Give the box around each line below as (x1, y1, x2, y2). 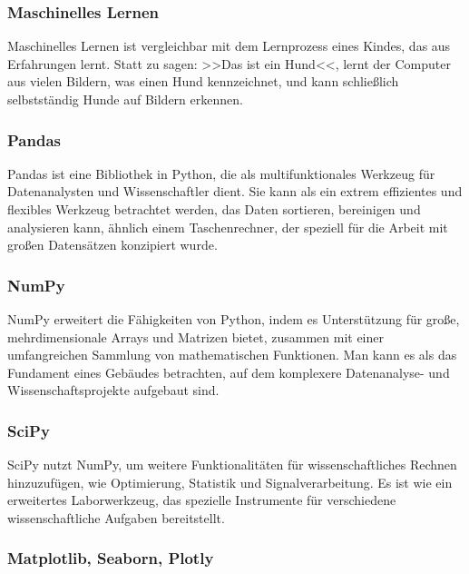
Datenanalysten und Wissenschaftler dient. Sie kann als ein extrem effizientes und (7, 182, 463, 201)
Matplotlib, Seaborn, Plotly (7, 547, 214, 569)
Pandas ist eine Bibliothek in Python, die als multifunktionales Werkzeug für (7, 163, 435, 183)
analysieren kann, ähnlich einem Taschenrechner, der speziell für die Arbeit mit (7, 217, 448, 236)
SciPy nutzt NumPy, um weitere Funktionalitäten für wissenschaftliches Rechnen (7, 455, 457, 474)
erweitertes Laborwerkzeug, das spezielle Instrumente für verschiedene (7, 490, 396, 510)
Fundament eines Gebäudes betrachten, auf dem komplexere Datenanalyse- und (7, 362, 450, 381)
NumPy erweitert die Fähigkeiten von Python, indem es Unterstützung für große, (7, 310, 460, 328)
